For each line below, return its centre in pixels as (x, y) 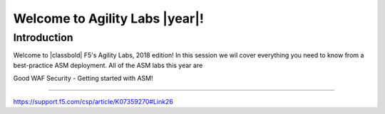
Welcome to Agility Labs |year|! (109, 18)
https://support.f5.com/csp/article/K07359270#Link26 (93, 101)
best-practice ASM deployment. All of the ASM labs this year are (108, 65)
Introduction (43, 38)
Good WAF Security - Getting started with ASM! (83, 79)
